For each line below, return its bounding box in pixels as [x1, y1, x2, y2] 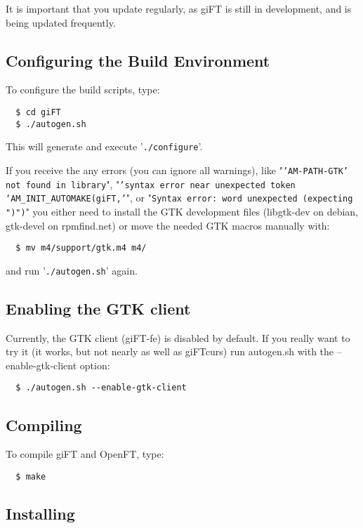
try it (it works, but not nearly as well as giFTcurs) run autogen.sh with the [6, 344, 334, 359]
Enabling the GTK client [6, 297, 191, 319]
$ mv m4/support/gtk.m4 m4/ [15, 243, 147, 253]
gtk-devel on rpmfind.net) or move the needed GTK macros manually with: [6, 218, 330, 232]
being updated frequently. [6, 15, 116, 29]
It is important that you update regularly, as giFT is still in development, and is [6, 1, 352, 15]
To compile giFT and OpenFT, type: [6, 447, 164, 461]
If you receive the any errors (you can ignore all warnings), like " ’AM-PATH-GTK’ [6, 162, 348, 177]
